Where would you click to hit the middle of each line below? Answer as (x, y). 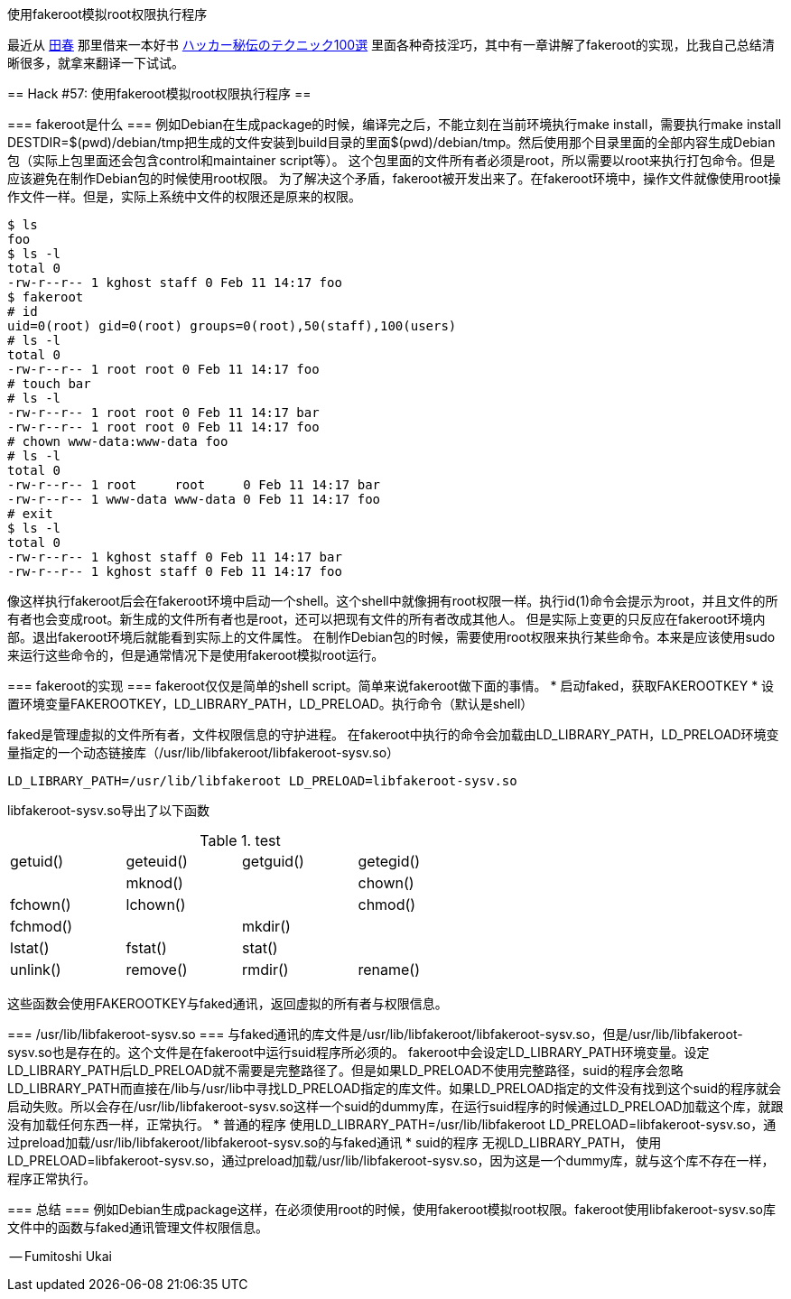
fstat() (146, 948)
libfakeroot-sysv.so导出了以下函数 (108, 810)
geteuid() (157, 861)
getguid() (273, 861)
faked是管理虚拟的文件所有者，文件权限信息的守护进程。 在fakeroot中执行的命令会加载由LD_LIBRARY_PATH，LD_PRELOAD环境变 (393, 734)
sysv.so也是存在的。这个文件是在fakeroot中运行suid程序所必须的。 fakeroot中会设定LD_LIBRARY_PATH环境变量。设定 (358, 1052)
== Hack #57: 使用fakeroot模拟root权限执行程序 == (159, 93)
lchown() (156, 905)
